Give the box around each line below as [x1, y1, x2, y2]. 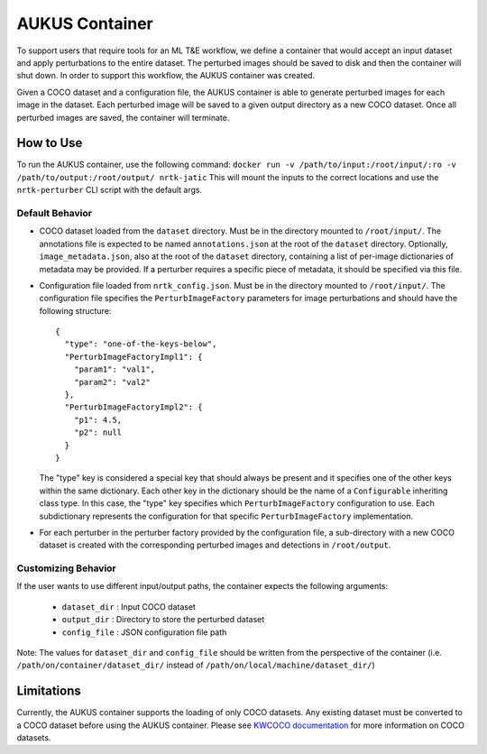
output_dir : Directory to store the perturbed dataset [61, 614, 265, 625]
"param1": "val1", [73, 364, 156, 374]
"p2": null [73, 428, 123, 437]
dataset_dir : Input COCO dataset [61, 601, 196, 612]
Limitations [16, 684, 81, 699]
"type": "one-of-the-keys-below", [64, 339, 217, 349]
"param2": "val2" [73, 377, 151, 387]
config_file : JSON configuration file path [61, 627, 227, 638]
